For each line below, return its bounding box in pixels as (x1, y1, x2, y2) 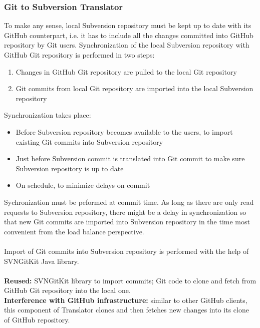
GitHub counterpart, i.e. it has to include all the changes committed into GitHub (4, 30, 253, 40)
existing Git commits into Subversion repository (16, 136, 163, 147)
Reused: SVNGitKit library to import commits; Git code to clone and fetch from (4, 275, 256, 285)
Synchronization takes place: (4, 110, 91, 120)
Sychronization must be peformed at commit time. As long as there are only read (4, 196, 254, 207)
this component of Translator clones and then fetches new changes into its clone (4, 304, 249, 315)
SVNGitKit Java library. (4, 255, 79, 266)
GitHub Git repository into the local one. (4, 285, 131, 295)
